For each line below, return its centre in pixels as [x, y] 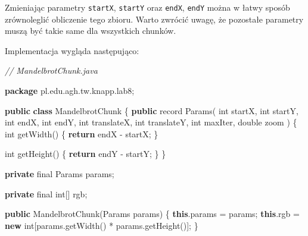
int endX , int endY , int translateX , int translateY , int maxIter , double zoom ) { [151, 122]
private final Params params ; [60, 174]
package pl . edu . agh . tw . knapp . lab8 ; [70, 91]
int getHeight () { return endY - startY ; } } [85, 154]
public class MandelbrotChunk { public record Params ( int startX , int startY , [152, 110]
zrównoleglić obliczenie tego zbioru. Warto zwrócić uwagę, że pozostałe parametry [154, 19]
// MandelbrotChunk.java [51, 70]
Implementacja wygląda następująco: [72, 50]
